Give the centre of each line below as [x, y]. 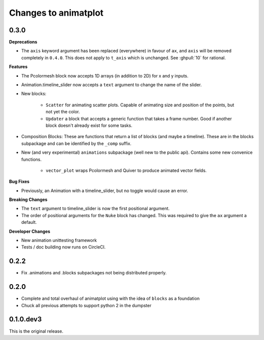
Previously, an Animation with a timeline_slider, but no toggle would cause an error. [105, 191]
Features [18, 67]
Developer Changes [30, 231]
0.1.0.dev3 [25, 319]
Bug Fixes [19, 182]
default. [29, 222]
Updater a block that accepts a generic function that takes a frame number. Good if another [139, 119]
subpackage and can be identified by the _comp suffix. [76, 143]
